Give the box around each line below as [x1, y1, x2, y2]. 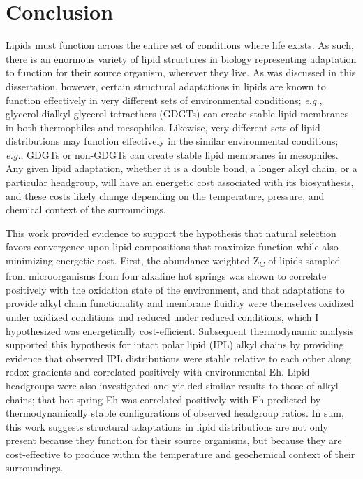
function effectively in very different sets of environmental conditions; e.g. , [6, 92, 323, 107]
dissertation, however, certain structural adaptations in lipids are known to [6, 78, 326, 93]
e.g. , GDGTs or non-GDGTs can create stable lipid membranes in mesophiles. [6, 147, 339, 162]
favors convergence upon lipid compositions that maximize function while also [6, 239, 339, 254]
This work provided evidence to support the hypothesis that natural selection [6, 225, 336, 240]
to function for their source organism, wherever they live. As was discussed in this [6, 65, 356, 80]
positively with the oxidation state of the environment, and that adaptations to [6, 282, 345, 296]
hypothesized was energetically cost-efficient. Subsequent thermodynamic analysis [6, 323, 354, 338]
